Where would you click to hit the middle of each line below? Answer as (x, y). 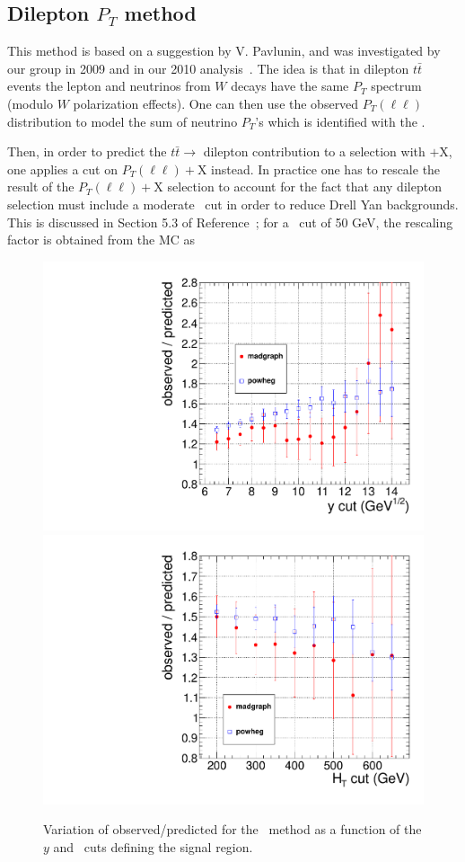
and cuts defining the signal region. (153, 846)
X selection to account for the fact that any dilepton (298, 187)
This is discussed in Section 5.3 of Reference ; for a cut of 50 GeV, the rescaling (230, 222)
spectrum (396, 86)
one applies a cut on (62, 169)
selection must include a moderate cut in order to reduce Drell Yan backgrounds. (233, 204)
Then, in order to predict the (87, 151)
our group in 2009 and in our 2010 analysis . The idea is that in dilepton (208, 68)
